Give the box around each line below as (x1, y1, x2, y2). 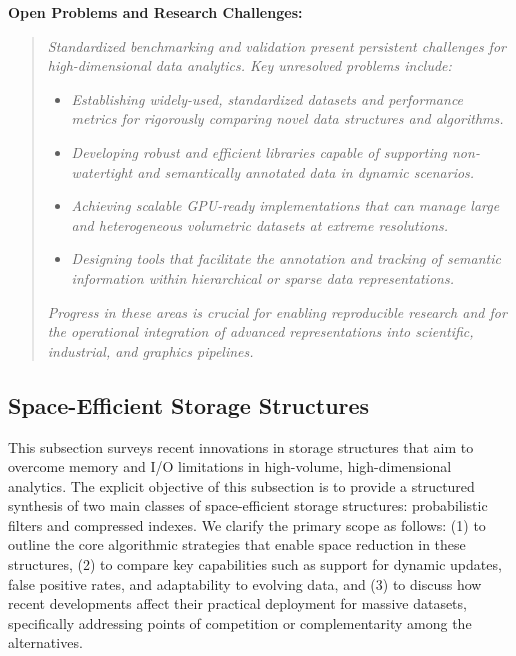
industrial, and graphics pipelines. (47, 340, 254, 361)
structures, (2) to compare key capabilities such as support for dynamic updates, (8, 554, 502, 575)
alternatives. (8, 632, 83, 653)
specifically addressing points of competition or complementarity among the (8, 612, 472, 633)
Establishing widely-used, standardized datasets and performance (71, 88, 464, 109)
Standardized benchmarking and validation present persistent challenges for (47, 35, 506, 56)
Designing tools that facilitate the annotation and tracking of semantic (71, 248, 501, 269)
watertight (71, 161, 133, 182)
